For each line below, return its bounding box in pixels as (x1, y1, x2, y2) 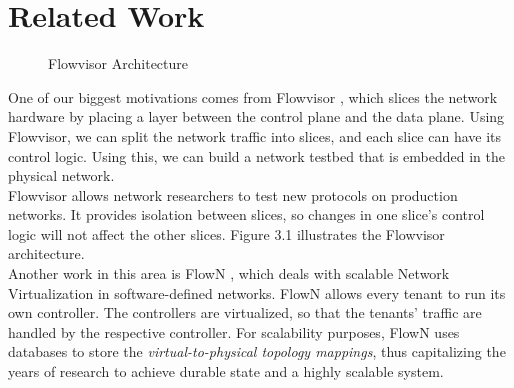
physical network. (8, 165, 115, 186)
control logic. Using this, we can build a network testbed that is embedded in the (8, 145, 505, 166)
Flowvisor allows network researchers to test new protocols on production (8, 184, 458, 205)
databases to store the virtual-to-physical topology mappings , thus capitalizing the (8, 341, 506, 362)
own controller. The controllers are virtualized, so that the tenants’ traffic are (8, 302, 482, 323)
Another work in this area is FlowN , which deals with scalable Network (8, 263, 450, 284)
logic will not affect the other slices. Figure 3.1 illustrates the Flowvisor (8, 223, 445, 244)
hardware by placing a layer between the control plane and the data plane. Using (8, 106, 505, 127)
